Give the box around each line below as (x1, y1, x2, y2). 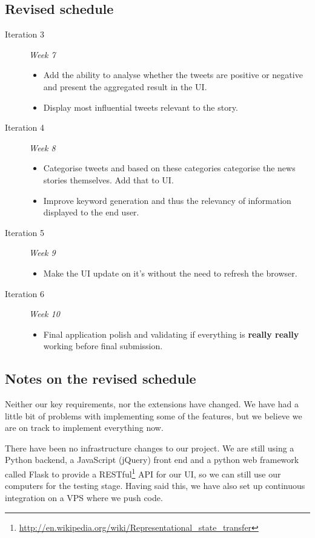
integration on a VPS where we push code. (5, 491, 163, 504)
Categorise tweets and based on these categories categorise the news (43, 162, 296, 174)
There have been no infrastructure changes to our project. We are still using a (5, 441, 294, 454)
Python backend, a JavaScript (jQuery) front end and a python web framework (5, 453, 299, 466)
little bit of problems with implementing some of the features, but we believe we (5, 409, 302, 422)
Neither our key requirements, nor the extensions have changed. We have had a (5, 398, 299, 410)
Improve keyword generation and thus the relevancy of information (43, 194, 291, 206)
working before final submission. (43, 340, 163, 352)
